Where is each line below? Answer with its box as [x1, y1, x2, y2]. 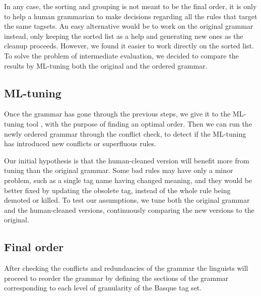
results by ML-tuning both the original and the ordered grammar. [4, 60, 208, 71]
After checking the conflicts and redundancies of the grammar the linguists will [4, 263, 248, 273]
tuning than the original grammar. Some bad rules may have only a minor [4, 165, 233, 175]
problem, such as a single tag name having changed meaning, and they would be [4, 174, 252, 185]
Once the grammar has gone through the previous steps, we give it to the [4, 108, 231, 119]
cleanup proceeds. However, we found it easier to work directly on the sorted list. [4, 40, 254, 51]
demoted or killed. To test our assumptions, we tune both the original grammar [4, 195, 250, 205]
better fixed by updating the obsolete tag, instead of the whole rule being [4, 185, 231, 195]
